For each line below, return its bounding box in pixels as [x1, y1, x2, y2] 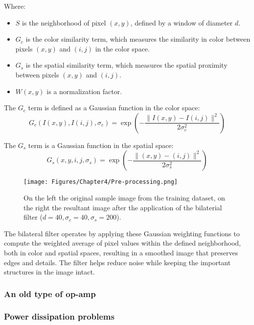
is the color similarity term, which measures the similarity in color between [25, 34, 251, 44]
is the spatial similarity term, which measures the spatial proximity [25, 60, 228, 70]
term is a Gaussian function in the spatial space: [28, 140, 174, 150]
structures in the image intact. [4, 267, 95, 277]
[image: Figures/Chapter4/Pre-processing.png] [23, 178, 178, 186]
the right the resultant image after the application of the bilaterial [23, 202, 222, 212]
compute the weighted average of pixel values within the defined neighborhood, [4, 238, 241, 248]
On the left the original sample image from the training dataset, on [23, 193, 225, 202]
